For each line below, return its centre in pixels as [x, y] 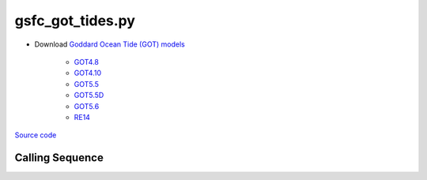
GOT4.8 [86, 62]
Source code [36, 135]
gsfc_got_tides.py [75, 21]
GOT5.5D [89, 96]
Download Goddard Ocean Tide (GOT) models [110, 44]
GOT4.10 [88, 73]
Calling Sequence [59, 158]
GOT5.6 [87, 106]
